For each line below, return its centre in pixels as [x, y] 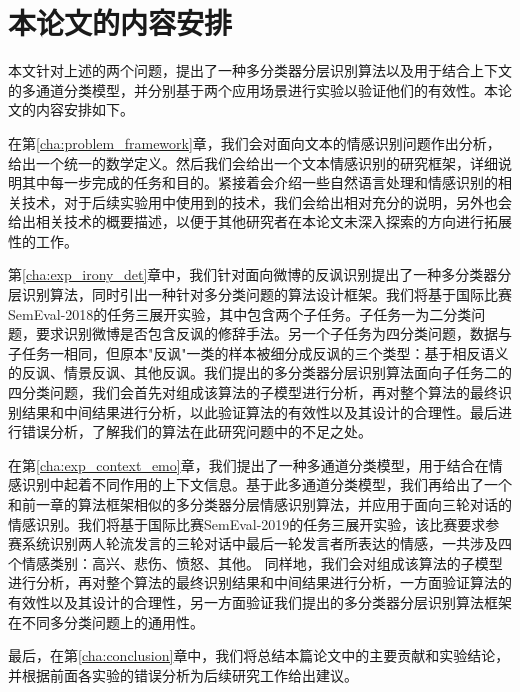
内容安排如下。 [84, 109]
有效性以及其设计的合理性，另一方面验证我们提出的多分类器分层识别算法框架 [260, 601]
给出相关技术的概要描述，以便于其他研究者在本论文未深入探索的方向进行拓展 [260, 221]
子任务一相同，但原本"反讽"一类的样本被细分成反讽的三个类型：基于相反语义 [258, 352]
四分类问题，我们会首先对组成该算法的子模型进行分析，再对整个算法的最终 [253, 392]
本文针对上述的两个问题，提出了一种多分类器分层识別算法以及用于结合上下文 [260, 70]
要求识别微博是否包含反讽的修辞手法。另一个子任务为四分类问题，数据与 [273, 333]
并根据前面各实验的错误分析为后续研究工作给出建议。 [183, 674]
